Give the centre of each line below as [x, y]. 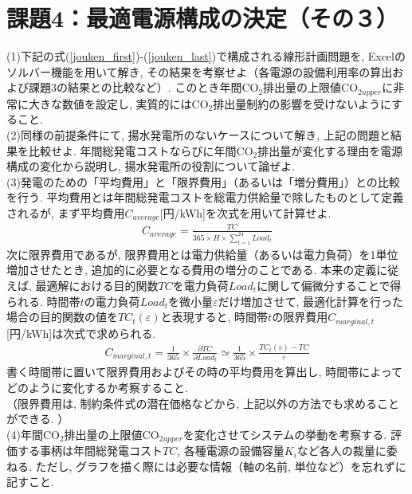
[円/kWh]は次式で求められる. [81, 333]
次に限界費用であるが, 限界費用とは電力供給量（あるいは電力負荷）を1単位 [202, 254]
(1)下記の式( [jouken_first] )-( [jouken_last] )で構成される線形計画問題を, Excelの [206, 56]
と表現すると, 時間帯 [214, 317]
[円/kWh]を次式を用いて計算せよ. [245, 212]
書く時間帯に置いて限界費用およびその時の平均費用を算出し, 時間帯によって [205, 372]
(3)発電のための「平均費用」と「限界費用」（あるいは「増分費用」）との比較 [203, 181]
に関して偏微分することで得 [329, 285]
